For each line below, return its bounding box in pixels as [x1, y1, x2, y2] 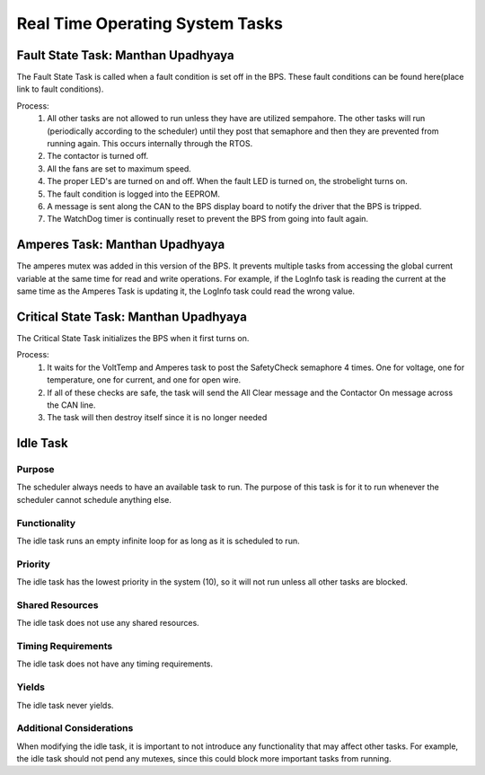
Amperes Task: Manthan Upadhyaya [16, 237, 225, 252]
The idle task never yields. [16, 700, 114, 710]
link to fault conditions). [16, 84, 104, 94]
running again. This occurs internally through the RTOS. [47, 138, 253, 149]
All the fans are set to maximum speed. [47, 163, 192, 174]
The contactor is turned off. [47, 151, 149, 162]
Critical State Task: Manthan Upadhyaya [16, 309, 247, 324]
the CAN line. [47, 400, 96, 410]
